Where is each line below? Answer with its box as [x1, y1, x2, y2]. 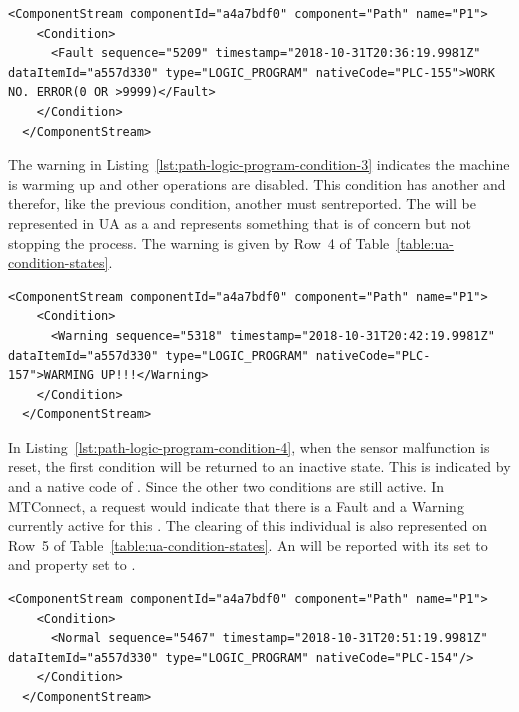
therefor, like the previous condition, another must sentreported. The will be [8, 193, 476, 214]
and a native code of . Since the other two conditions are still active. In [8, 476, 445, 497]
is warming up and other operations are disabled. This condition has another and [8, 173, 506, 194]
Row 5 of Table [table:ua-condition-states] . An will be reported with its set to [8, 534, 488, 555]
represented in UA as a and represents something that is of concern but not [8, 212, 472, 233]
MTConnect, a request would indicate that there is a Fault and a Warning [8, 495, 464, 516]
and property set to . [8, 554, 136, 575]
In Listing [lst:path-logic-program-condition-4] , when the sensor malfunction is [8, 436, 490, 457]
